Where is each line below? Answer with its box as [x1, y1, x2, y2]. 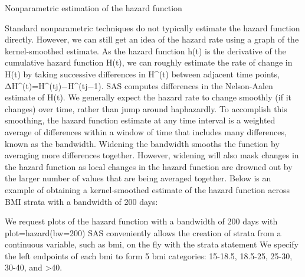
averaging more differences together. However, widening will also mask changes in [5, 149, 299, 161]
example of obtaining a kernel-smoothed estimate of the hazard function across [5, 183, 290, 195]
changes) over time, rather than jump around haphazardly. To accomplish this [5, 102, 287, 115]
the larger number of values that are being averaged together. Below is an [5, 172, 271, 184]
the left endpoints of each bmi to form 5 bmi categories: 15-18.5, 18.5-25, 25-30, [5, 249, 293, 262]
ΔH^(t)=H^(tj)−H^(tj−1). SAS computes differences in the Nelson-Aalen [5, 79, 273, 92]
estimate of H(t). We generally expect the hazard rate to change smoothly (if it [5, 91, 291, 103]
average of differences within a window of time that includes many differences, [5, 125, 287, 138]
